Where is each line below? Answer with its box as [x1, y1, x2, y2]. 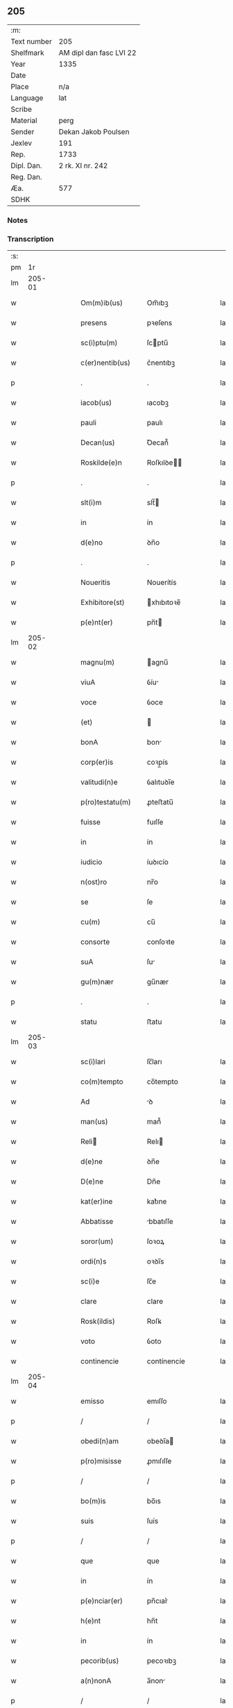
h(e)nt [80, 1616, 101, 1626]
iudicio [80, 857, 103, 867]
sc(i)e [80, 1277, 100, 1286]
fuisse [80, 818, 101, 827]
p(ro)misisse [80, 1457, 122, 1466]
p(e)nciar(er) [80, 1596, 123, 1606]
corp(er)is [80, 757, 114, 767]
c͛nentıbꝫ [146, 358, 175, 367]
